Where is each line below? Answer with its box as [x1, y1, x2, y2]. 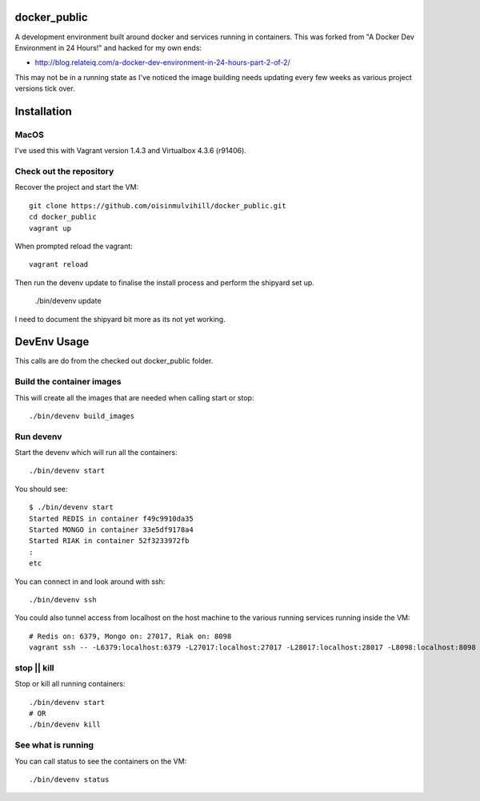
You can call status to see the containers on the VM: [14, 756, 187, 766]
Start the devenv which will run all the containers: [14, 448, 178, 457]
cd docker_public [29, 212, 97, 222]
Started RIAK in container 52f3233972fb [29, 537, 190, 545]
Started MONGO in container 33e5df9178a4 [29, 525, 194, 534]
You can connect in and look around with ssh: [14, 577, 166, 586]
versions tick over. [14, 84, 75, 94]
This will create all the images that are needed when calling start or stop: [14, 392, 254, 402]
